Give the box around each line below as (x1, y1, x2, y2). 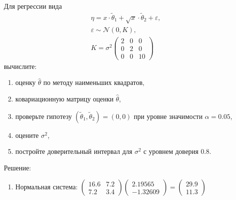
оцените (15, 130, 39, 140)
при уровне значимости (134, 111, 203, 121)
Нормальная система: (15, 182, 78, 192)
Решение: (4, 162, 31, 172)
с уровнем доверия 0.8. (143, 146, 211, 156)
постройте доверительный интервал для (15, 146, 133, 156)
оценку (15, 77, 36, 87)
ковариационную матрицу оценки (15, 94, 114, 104)
